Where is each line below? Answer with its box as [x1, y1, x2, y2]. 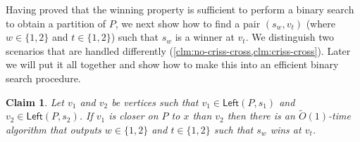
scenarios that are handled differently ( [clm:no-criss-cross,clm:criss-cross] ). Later [6, 43, 351, 58]
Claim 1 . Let [6, 94, 64, 109]
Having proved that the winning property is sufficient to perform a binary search [6, 2, 354, 16]
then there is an [227, 108, 295, 123]
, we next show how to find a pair [115, 15, 261, 30]
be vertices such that [111, 94, 199, 109]
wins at [270, 122, 302, 136]
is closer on [108, 108, 159, 123]
